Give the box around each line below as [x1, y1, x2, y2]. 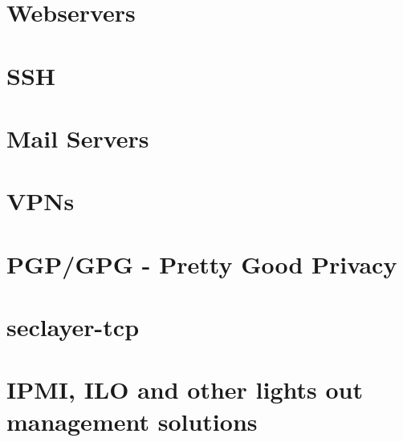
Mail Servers [6, 121, 149, 154]
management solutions [6, 404, 258, 437]
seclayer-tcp [6, 310, 140, 343]
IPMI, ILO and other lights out [6, 373, 363, 406]
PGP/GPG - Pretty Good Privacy [6, 247, 397, 280]
